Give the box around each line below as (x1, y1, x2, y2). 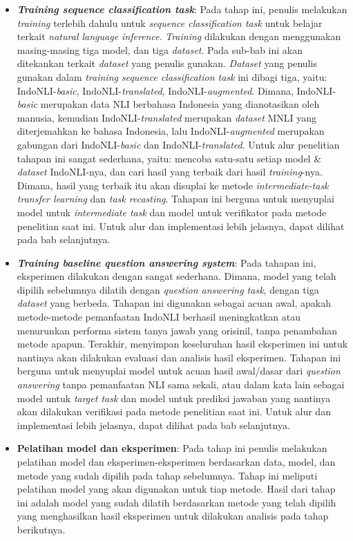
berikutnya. (17, 522, 66, 536)
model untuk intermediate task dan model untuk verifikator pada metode (17, 205, 327, 219)
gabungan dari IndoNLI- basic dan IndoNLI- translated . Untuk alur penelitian (17, 137, 340, 151)
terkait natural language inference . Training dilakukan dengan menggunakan (17, 29, 341, 44)
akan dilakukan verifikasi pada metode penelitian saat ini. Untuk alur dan (17, 404, 331, 419)
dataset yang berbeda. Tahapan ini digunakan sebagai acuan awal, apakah (17, 296, 331, 310)
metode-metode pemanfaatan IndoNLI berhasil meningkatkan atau (17, 310, 301, 324)
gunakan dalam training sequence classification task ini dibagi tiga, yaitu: (17, 69, 327, 84)
